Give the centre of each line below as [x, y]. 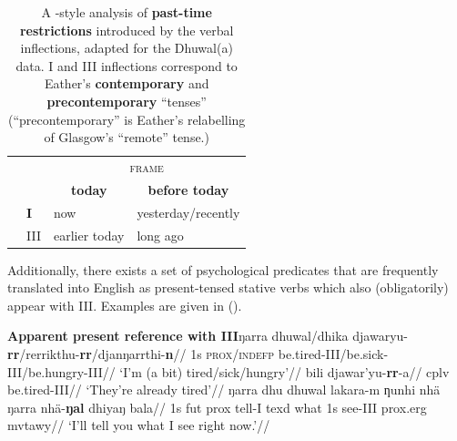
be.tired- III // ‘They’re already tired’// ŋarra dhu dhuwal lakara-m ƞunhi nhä [224, 390]
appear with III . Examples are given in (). [125, 305]
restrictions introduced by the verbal [127, 30]
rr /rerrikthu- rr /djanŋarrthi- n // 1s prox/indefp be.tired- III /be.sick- [198, 354]
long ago [160, 235]
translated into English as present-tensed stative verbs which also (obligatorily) [228, 287]
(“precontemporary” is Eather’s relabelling [127, 119]
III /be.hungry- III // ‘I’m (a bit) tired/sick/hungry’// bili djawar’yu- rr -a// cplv [228, 371]
